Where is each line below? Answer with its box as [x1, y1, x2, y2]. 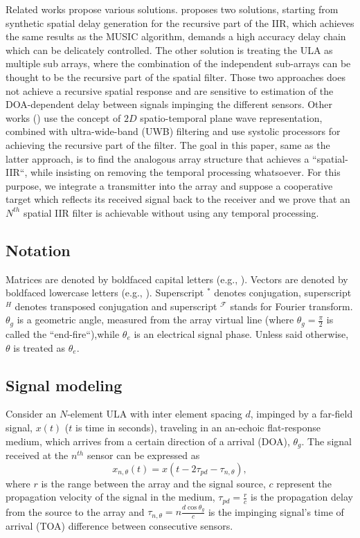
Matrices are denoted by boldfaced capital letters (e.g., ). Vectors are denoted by [6, 271, 348, 286]
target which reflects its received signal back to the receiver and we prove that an [6, 192, 350, 206]
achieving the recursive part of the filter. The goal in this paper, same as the [6, 137, 330, 152]
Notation [6, 239, 71, 260]
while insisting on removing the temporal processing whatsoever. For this [30, 165, 341, 179]
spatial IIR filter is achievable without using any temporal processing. [23, 205, 319, 219]
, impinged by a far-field [250, 406, 353, 421]
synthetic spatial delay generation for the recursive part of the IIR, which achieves [6, 15, 354, 30]
